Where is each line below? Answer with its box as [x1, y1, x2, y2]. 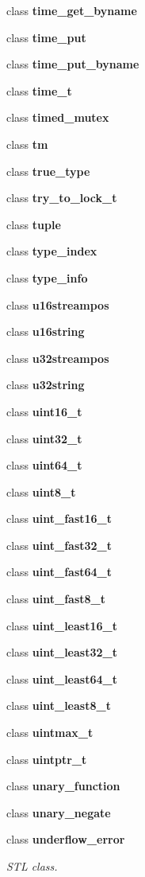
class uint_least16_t [6, 617, 117, 633]
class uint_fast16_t [6, 510, 113, 527]
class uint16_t [6, 403, 82, 419]
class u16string [6, 323, 85, 340]
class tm [6, 135, 48, 152]
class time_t [6, 82, 72, 99]
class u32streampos [6, 349, 109, 366]
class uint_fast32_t [6, 536, 113, 553]
